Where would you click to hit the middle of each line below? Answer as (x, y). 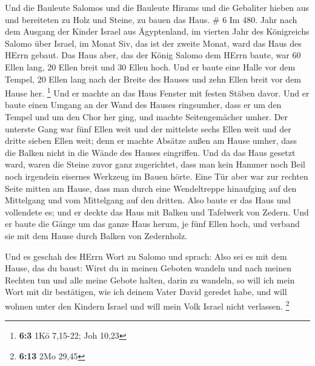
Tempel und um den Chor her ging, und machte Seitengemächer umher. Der (147, 117)
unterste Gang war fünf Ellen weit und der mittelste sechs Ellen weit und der (148, 128)
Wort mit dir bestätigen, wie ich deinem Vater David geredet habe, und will (146, 292)
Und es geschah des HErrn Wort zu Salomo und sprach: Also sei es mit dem (146, 256)
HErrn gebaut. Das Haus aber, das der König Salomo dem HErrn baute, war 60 (153, 55)
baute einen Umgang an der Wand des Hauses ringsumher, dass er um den (143, 105)
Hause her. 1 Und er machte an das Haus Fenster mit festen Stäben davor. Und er (157, 92)
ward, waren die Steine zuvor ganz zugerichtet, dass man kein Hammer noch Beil (155, 164)
